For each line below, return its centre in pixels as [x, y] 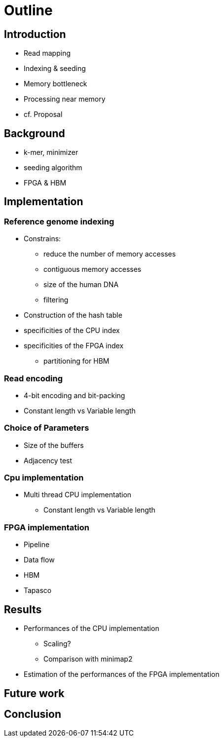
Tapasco [38, 591]
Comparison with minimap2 [88, 659]
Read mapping [47, 53]
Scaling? [57, 644]
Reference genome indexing [59, 221]
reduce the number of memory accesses [110, 254]
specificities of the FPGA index [74, 346]
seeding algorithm [53, 168]
